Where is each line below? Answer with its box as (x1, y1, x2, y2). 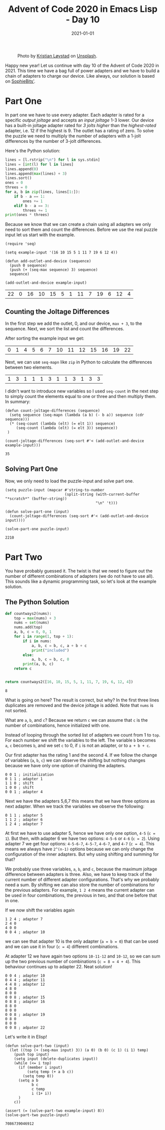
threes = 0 (5, 185, 28, 190)
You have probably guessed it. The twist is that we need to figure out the (5, 567, 153, 574)
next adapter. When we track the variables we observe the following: (5, 803, 144, 809)
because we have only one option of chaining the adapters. (5, 762, 126, 768)
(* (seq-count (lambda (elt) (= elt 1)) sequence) (9, 421, 116, 426)
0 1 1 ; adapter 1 (5, 776, 43, 782)
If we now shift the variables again (5, 907, 75, 913)
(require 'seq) (5, 241, 36, 247)
